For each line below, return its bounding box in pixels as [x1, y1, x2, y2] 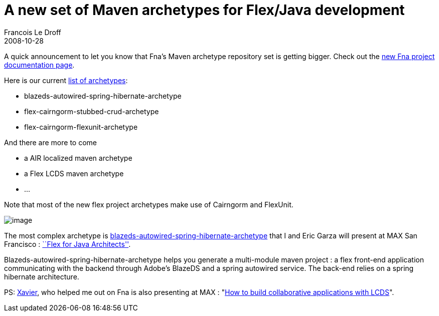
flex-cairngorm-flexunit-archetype [24, 122, 138, 131]
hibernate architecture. [4, 272, 79, 281]
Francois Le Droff [4, 28, 61, 37]
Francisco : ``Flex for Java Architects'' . [4, 239, 131, 248]
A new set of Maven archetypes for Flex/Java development [4, 2, 405, 19]
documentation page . [4, 60, 75, 69]
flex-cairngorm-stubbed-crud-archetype [24, 107, 159, 116]
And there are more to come [4, 138, 97, 147]
